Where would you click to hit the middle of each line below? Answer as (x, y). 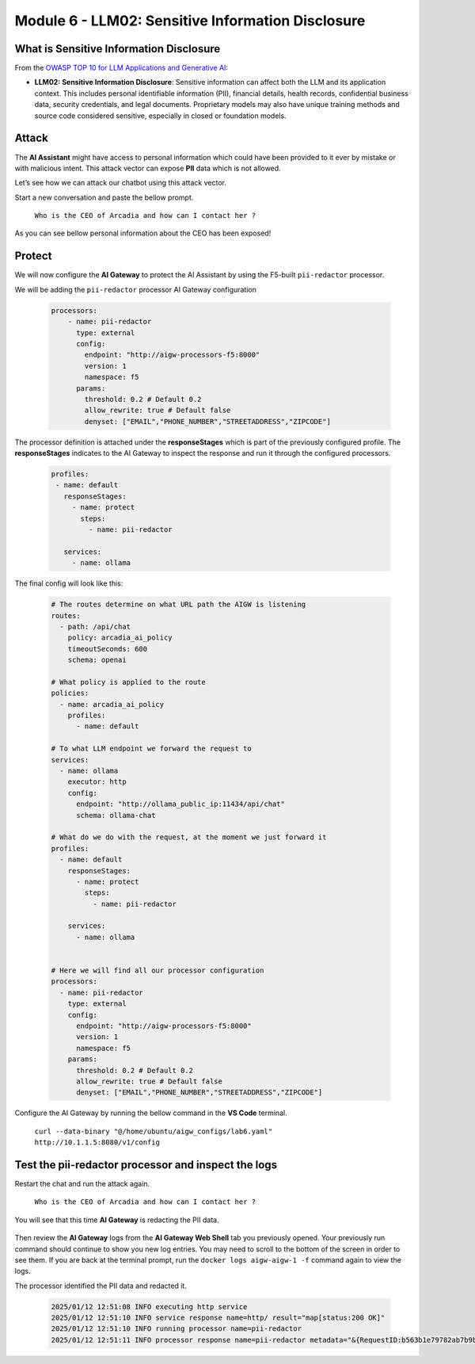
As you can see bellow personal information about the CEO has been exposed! (143, 233)
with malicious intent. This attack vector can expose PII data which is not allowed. (148, 168)
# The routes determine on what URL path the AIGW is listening (179, 605)
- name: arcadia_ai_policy (112, 704)
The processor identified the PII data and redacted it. (101, 1286)
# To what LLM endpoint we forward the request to (152, 749)
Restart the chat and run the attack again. (82, 1183)
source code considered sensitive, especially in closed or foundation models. (160, 116)
